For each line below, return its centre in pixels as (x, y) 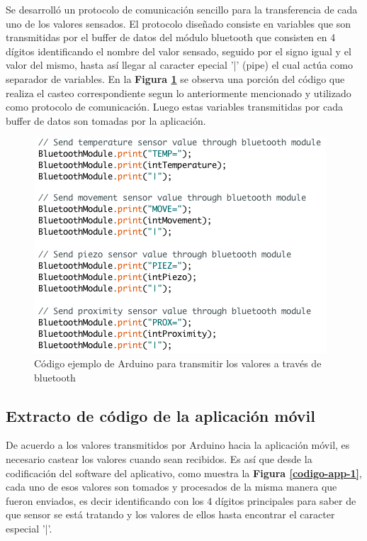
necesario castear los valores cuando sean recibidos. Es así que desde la (159, 458)
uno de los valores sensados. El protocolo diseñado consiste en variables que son (179, 23)
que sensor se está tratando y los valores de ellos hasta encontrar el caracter (170, 514)
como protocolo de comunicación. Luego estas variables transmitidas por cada (174, 107)
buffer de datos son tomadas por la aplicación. (106, 120)
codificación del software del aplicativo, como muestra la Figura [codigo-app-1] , (184, 473)
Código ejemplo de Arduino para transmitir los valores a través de (178, 363)
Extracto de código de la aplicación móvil (160, 415)
